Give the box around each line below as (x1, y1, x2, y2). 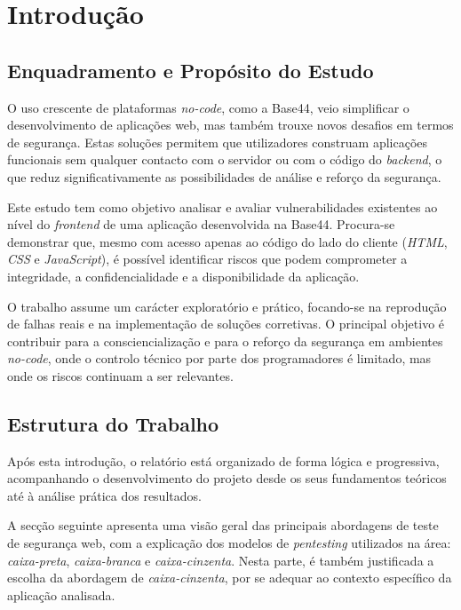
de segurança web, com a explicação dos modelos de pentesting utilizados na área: (7, 534, 451, 552)
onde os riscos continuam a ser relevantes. (7, 366, 234, 384)
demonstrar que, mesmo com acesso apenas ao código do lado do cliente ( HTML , (7, 232, 448, 250)
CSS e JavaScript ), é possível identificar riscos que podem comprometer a (7, 250, 408, 268)
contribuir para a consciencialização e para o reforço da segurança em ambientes (7, 331, 443, 350)
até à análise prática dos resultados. (7, 486, 202, 504)
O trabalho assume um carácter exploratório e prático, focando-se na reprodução (7, 297, 447, 315)
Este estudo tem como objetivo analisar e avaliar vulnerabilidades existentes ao (7, 197, 438, 216)
